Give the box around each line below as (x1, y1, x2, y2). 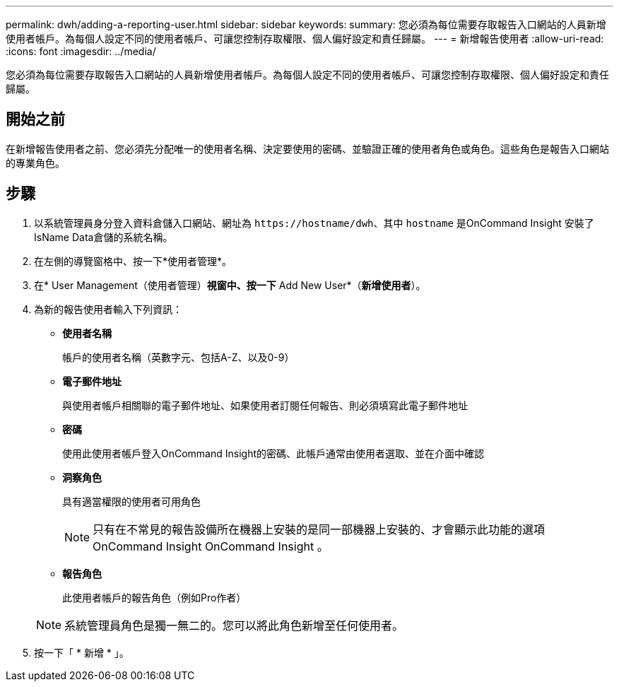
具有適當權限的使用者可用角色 (62, 495, 201, 507)
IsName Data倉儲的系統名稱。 (34, 230, 173, 243)
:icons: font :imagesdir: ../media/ (6, 45, 156, 57)
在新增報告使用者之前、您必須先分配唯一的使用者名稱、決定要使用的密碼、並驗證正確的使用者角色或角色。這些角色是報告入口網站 (6, 142, 609, 155)
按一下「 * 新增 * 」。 (34, 646, 129, 659)
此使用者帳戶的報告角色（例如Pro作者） (62, 591, 247, 604)
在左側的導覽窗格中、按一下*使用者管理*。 (34, 254, 232, 267)
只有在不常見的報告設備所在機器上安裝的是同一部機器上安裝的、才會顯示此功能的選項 (93, 522, 546, 536)
